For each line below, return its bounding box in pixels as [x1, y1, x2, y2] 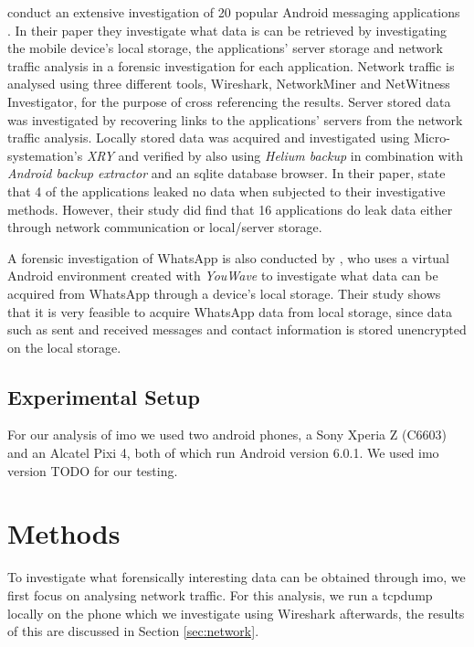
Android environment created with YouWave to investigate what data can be [7, 266, 438, 285]
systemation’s [7, 145, 83, 164]
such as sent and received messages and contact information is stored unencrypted [7, 320, 467, 339]
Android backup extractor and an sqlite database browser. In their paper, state [7, 164, 446, 183]
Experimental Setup [7, 382, 200, 410]
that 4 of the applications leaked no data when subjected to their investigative [7, 181, 446, 200]
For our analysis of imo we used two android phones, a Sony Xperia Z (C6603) [7, 425, 447, 444]
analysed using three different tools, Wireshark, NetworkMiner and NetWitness [7, 74, 450, 93]
